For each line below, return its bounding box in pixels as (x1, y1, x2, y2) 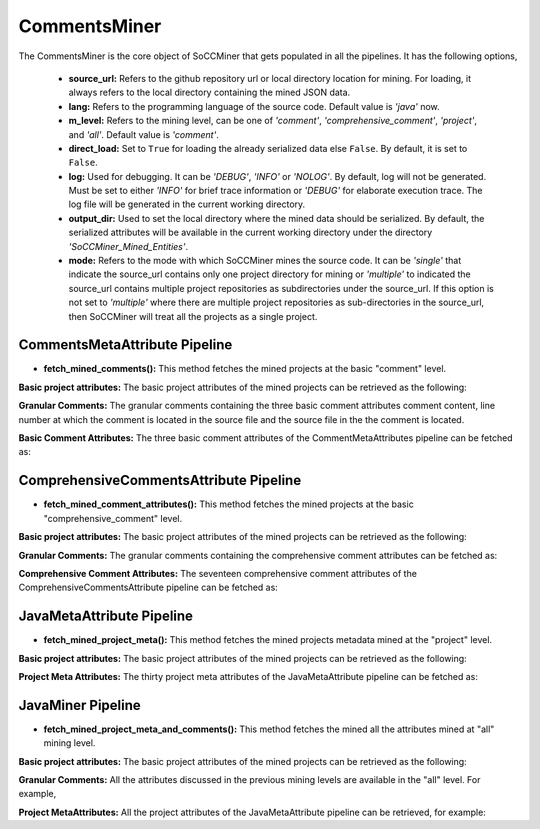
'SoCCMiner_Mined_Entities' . (68, 240, 189, 252)
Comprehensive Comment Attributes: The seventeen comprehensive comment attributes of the (18, 567, 417, 579)
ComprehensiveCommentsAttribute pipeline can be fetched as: (18, 581, 279, 594)
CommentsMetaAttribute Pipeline (18, 336, 233, 354)
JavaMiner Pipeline (18, 696, 142, 714)
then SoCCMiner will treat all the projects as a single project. (68, 310, 318, 322)
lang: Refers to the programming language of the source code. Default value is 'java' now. (68, 100, 440, 112)
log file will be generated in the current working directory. (68, 198, 306, 210)
